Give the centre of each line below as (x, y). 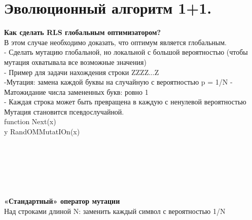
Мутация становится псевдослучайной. (64, 111)
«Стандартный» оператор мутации (62, 201)
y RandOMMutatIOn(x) (42, 132)
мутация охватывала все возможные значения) (75, 62)
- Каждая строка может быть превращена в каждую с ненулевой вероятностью (125, 102)
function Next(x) (30, 121)
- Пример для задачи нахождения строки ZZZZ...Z (82, 72)
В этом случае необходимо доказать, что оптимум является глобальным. (115, 42)
